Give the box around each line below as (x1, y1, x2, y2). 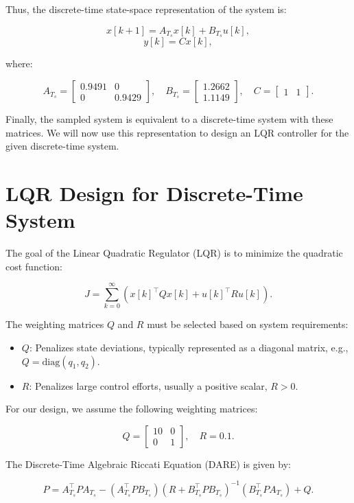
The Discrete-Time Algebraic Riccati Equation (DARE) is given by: (5, 456, 291, 471)
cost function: (5, 259, 62, 273)
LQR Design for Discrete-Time (5, 179, 303, 207)
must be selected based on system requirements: (147, 317, 349, 331)
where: (5, 56, 33, 71)
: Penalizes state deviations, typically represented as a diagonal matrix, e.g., (29, 340, 349, 355)
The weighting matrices (5, 317, 104, 331)
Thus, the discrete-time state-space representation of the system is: (5, 2, 287, 16)
